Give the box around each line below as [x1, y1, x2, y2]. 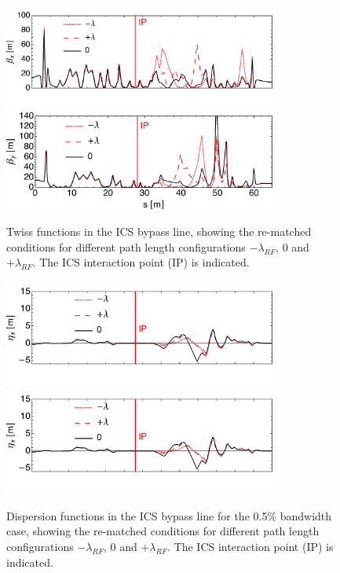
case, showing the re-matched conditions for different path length [6, 523, 320, 539]
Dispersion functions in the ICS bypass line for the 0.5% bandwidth [6, 507, 332, 523]
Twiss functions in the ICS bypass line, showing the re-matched [6, 223, 312, 240]
